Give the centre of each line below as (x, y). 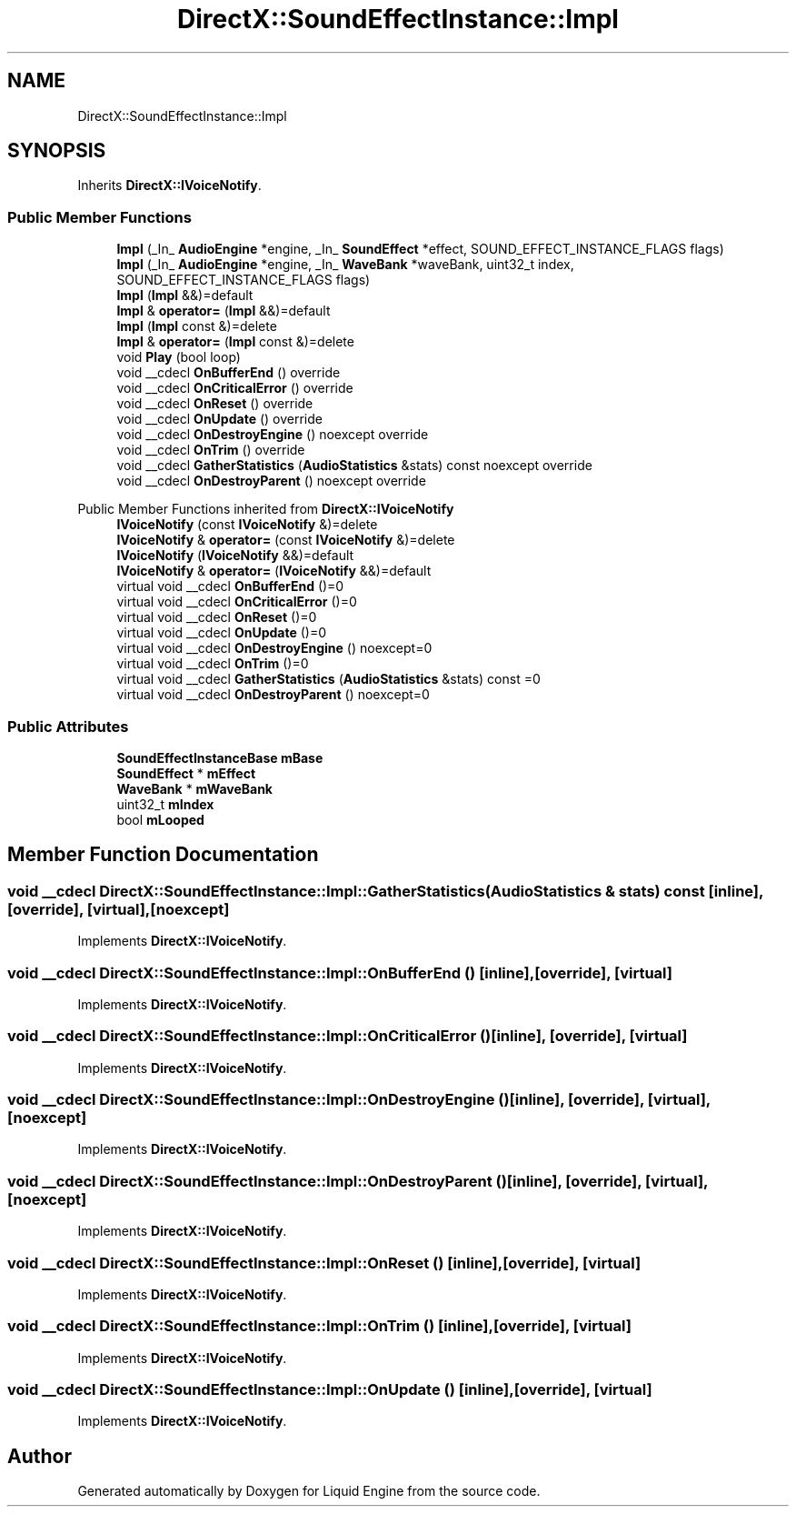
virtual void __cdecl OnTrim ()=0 (213, 664)
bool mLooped (160, 819)
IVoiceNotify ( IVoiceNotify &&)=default (235, 556)
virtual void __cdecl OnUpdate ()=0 (222, 633)
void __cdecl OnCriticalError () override (235, 388)
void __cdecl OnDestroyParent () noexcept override (271, 481)
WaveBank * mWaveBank (194, 788)
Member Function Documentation (163, 855)
